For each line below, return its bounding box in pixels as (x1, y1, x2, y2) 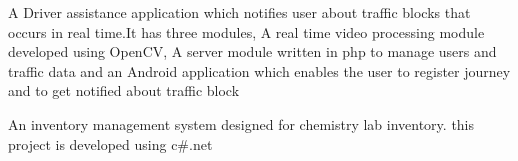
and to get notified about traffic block (8, 80, 240, 101)
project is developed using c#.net (8, 133, 213, 154)
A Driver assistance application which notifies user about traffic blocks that (8, 2, 471, 22)
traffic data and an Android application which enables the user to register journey (8, 60, 511, 81)
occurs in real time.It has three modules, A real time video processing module (8, 21, 485, 42)
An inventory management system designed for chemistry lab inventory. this (8, 113, 475, 134)
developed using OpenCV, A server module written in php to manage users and (8, 41, 497, 62)
